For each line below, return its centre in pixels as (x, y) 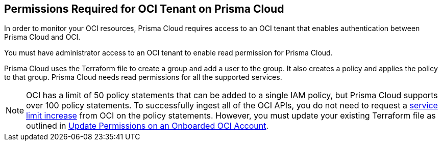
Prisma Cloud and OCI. (42, 37)
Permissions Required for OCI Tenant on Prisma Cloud (144, 9)
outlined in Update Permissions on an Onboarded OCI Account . (148, 126)
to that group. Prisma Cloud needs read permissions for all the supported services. (143, 77)
